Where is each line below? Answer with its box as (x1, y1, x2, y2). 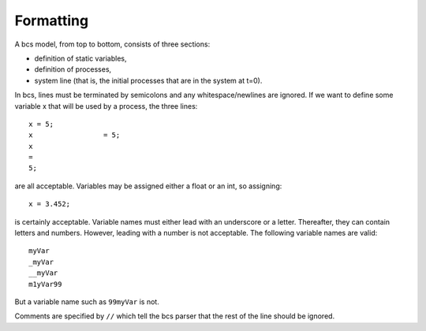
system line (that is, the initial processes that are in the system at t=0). (34, 76, 263, 85)
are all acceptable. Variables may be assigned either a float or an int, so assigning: (14, 181, 282, 191)
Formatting (14, 12, 89, 29)
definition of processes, (34, 65, 112, 74)
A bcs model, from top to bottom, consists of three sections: (14, 39, 211, 49)
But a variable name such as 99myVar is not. (14, 296, 159, 307)
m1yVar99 (28, 280, 62, 288)
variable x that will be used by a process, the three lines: (14, 101, 198, 110)
